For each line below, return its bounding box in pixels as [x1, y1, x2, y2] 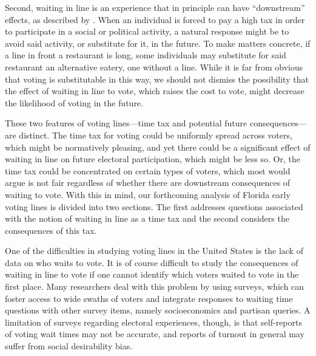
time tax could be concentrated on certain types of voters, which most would [5, 164, 291, 177]
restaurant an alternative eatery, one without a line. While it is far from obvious [5, 60, 303, 73]
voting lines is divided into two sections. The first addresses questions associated [5, 200, 303, 213]
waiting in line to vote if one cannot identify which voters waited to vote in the [5, 268, 299, 281]
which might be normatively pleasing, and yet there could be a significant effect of [5, 140, 311, 153]
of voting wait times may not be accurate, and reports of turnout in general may [5, 327, 304, 340]
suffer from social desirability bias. [5, 340, 133, 352]
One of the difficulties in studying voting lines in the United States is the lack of [5, 244, 303, 257]
